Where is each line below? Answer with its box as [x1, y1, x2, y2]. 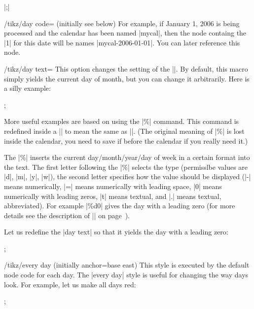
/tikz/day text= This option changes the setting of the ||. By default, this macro [4, 63, 248, 74]
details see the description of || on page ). [4, 210, 130, 220]
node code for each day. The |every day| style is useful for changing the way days [4, 270, 249, 280]
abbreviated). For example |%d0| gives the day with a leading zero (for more [4, 200, 235, 211]
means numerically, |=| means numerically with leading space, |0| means [4, 181, 222, 191]
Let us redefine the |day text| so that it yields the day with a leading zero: [4, 227, 228, 237]
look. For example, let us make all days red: [4, 279, 136, 289]
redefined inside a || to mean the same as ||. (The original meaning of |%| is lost [4, 125, 245, 136]
